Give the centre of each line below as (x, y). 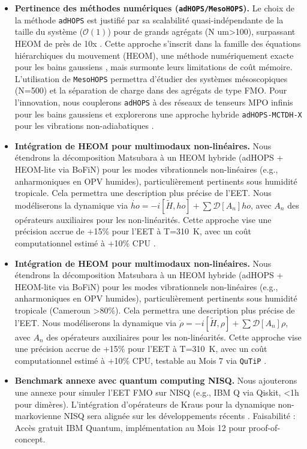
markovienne (38, 416)
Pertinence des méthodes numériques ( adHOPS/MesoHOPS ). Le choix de (154, 8)
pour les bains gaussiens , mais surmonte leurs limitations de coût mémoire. (153, 67)
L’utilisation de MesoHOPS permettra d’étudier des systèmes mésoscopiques (151, 78)
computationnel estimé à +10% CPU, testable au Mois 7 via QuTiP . (141, 360)
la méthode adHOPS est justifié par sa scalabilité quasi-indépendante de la (149, 19)
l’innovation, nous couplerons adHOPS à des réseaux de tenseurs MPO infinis (154, 102)
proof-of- (264, 427)
